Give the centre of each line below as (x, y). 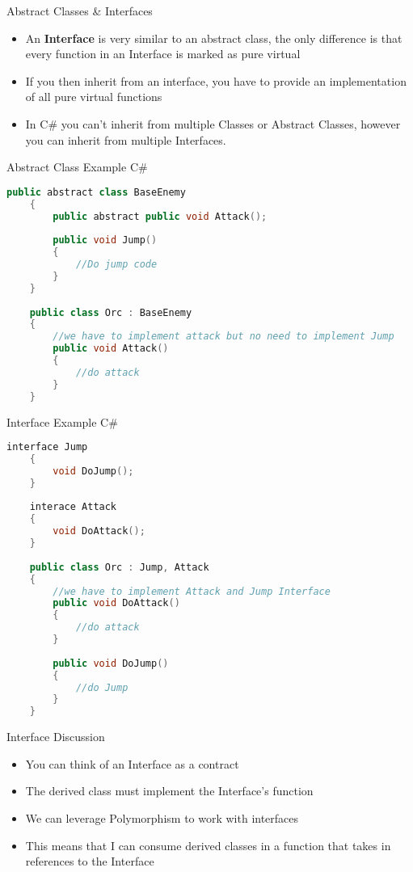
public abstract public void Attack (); (160, 216)
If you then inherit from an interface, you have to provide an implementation (216, 80)
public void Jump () (105, 240)
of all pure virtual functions (94, 97)
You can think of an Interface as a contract (132, 763)
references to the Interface (90, 861)
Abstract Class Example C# (77, 167)
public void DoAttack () (116, 603)
